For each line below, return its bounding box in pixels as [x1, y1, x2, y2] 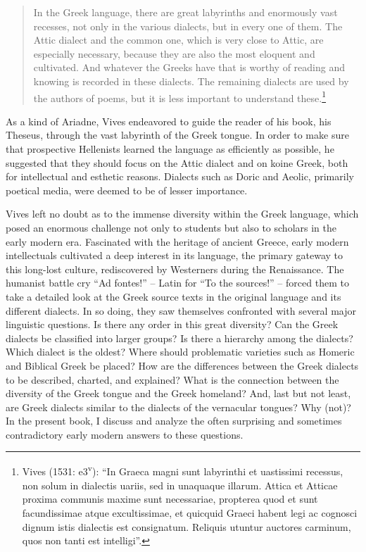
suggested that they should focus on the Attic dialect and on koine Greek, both [6, 155, 348, 170]
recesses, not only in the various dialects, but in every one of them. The [33, 18, 343, 33]
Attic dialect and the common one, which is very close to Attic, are [33, 32, 324, 47]
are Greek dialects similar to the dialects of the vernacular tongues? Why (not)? [6, 399, 351, 414]
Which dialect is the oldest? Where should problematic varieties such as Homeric [6, 344, 355, 359]
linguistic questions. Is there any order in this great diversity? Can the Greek [6, 317, 339, 332]
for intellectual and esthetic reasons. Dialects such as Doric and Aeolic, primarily [6, 169, 354, 184]
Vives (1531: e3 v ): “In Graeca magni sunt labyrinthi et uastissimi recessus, [22, 462, 343, 479]
